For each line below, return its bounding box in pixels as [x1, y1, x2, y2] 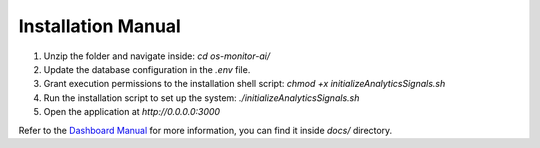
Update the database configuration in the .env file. [43, 63, 251, 75]
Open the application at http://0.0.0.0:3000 [43, 106, 220, 118]
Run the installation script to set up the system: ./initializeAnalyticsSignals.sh [43, 91, 360, 104]
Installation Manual [18, 15, 182, 37]
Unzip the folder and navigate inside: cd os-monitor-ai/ [43, 50, 270, 62]
